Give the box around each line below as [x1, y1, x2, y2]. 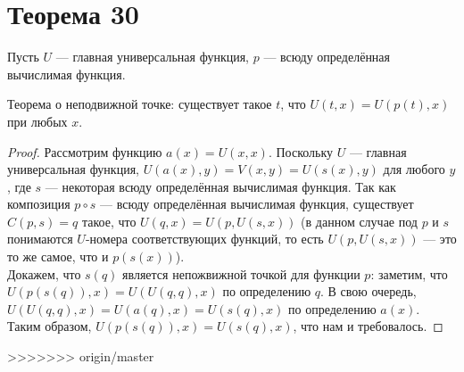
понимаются [7, 229, 73, 248]
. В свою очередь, [320, 282, 417, 301]
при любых [7, 112, 68, 130]
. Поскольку [268, 142, 334, 161]
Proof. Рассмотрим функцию [7, 142, 162, 161]
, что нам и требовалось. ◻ [293, 317, 443, 335]
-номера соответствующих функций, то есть [85, 229, 324, 248]
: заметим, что [370, 264, 448, 283]
